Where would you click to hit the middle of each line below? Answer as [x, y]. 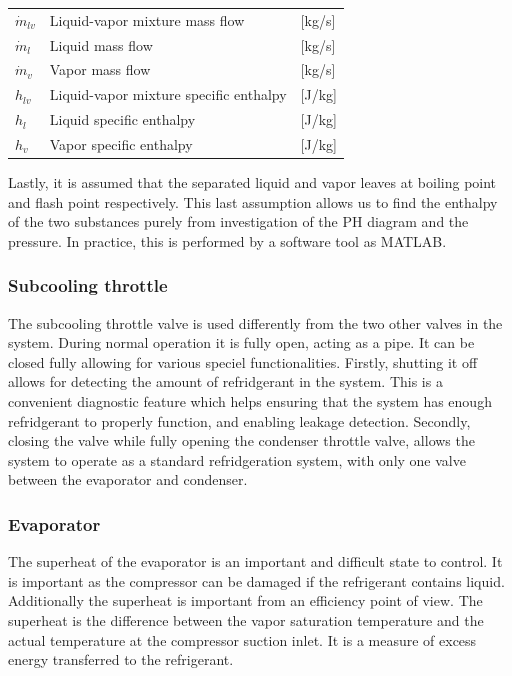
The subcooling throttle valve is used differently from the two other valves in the [255, 322]
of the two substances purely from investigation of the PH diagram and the [238, 221]
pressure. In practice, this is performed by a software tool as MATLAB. [227, 240]
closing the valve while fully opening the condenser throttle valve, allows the [241, 440]
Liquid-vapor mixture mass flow [147, 19]
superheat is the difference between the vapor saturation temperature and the [246, 620]
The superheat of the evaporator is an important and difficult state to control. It [255, 561]
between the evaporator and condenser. [128, 479]
